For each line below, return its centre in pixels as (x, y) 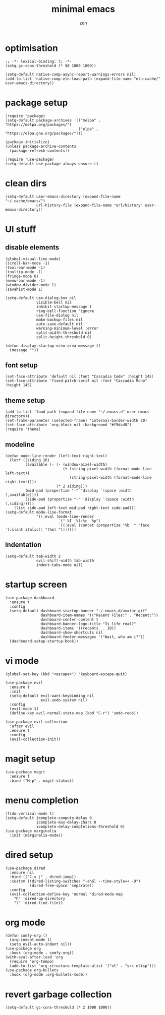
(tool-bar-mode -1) (25, 267)
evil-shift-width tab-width (65, 561)
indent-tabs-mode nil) (60, 565)
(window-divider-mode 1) (31, 285)
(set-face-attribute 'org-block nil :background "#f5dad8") (69, 425)
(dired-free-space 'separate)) (62, 886)
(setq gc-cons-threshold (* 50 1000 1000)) (51, 65)
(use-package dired (25, 868)
